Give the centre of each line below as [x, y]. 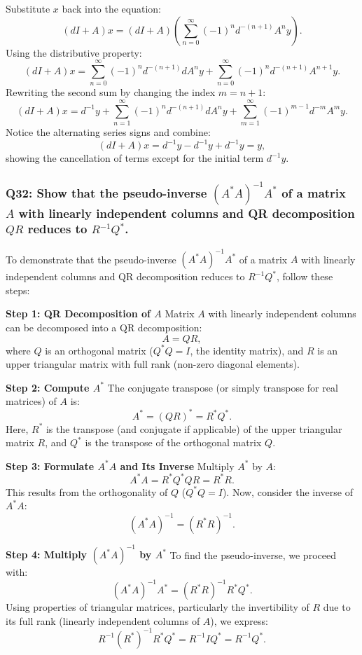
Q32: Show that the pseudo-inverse [106, 192]
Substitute [28, 8]
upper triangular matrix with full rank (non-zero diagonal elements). [153, 364]
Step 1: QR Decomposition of [78, 313]
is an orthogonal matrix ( [99, 350]
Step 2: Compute [48, 387]
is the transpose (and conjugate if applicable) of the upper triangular [194, 428]
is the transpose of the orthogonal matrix [173, 442]
